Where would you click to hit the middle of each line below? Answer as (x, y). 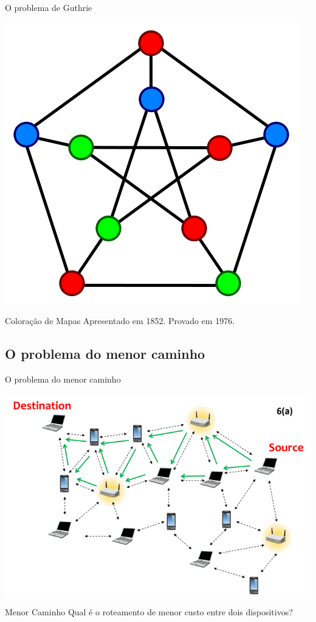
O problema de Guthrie (49, 7)
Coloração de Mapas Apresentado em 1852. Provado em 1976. (120, 321)
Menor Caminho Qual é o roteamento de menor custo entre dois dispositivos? (149, 612)
